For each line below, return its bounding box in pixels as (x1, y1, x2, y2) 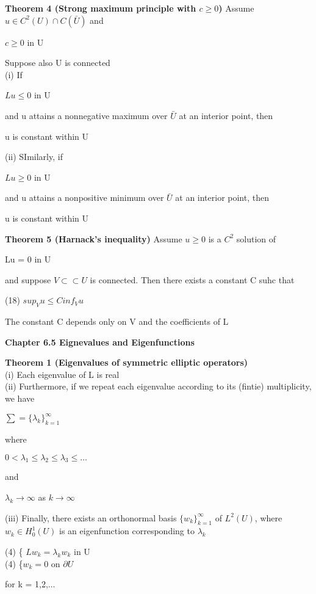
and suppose (5, 273, 51, 286)
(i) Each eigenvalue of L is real (5, 368, 120, 380)
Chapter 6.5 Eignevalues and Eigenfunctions (5, 335, 195, 348)
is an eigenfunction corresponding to (59, 524, 195, 537)
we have (5, 392, 35, 405)
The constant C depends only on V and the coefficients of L (5, 315, 229, 328)
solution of (236, 232, 276, 245)
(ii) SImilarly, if (5, 150, 63, 163)
